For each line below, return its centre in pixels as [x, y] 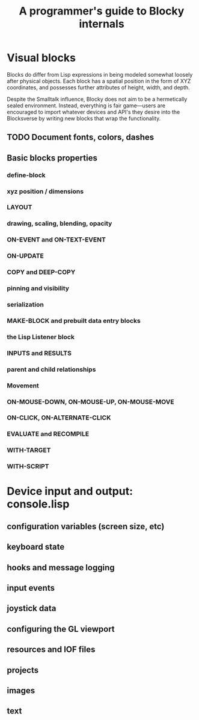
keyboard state [36, 547]
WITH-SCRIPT [28, 467]
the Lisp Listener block [41, 337]
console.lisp [38, 504]
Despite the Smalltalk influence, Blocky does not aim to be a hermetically [97, 99]
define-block [26, 175]
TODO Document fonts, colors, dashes [81, 137]
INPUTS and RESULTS [39, 353]
